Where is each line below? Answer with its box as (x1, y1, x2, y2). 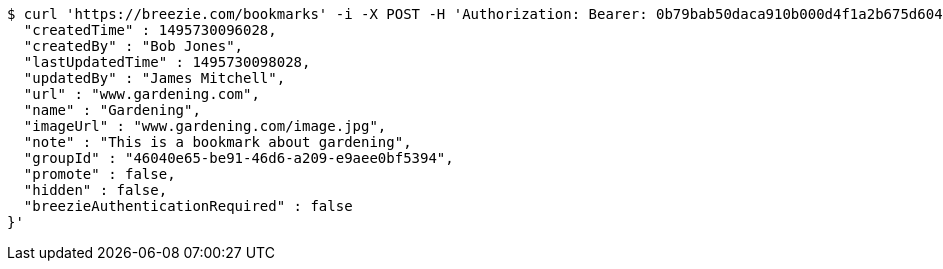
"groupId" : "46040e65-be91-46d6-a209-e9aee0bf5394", (23, 150, 454, 166)
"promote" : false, (23, 166, 176, 182)
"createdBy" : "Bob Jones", (23, 38, 244, 54)
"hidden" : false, (23, 182, 168, 198)
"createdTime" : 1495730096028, (23, 22, 277, 38)
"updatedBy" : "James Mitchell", (23, 70, 286, 86)
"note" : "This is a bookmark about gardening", (23, 134, 412, 150)
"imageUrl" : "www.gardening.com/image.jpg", (23, 118, 387, 134)
